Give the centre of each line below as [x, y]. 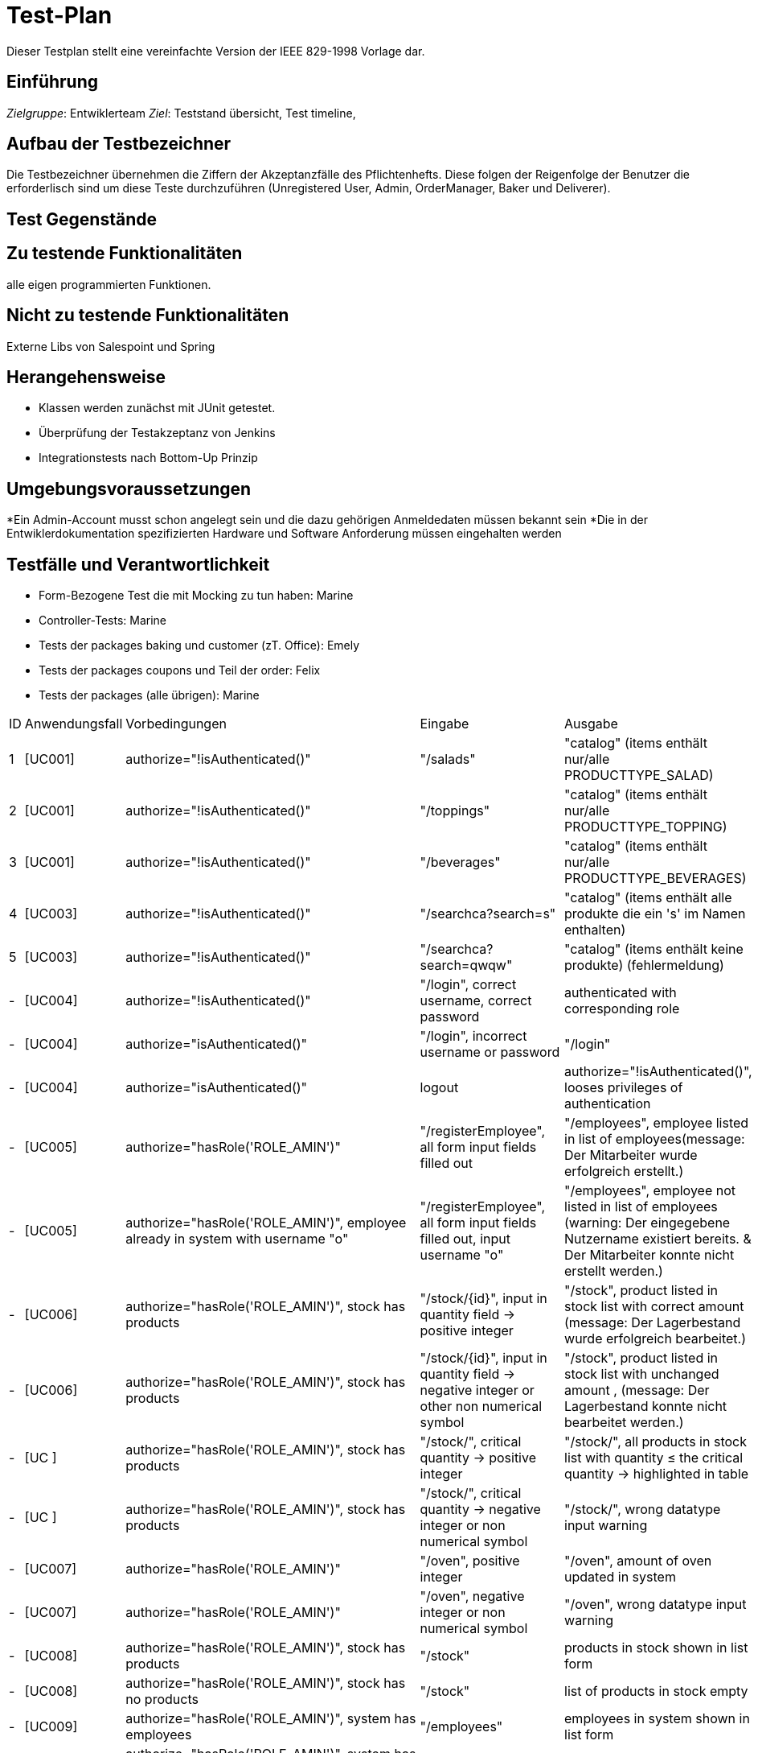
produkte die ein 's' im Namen [655, 914]
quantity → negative [480, 1510]
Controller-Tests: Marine [103, 621]
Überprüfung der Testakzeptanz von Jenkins [157, 433]
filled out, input [465, 1239]
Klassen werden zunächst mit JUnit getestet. [157, 408]
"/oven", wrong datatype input [656, 1605]
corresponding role [622, 1009]
